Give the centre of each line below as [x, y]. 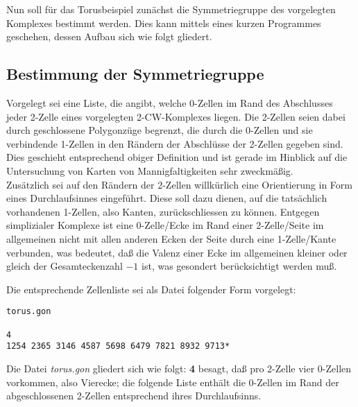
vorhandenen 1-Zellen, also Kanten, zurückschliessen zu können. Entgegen [163, 211]
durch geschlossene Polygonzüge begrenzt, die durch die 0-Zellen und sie [160, 130]
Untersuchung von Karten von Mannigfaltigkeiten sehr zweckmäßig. [150, 170]
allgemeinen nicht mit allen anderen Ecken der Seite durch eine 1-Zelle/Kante [171, 238]
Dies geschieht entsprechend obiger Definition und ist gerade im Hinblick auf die [177, 157]
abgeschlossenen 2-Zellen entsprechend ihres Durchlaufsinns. [134, 396]
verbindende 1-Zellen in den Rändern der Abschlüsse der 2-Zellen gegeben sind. [175, 143]
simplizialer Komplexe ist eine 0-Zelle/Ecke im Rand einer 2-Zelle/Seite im [165, 225]
